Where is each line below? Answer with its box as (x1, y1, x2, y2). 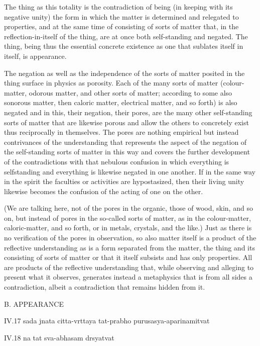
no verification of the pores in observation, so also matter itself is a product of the (4, 232, 256, 243)
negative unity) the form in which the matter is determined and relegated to (4, 11, 239, 22)
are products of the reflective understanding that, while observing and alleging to (4, 262, 254, 272)
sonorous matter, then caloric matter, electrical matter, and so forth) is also (4, 97, 237, 108)
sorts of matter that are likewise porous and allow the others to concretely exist (4, 117, 249, 127)
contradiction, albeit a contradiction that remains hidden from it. (4, 282, 205, 292)
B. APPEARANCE (4, 298, 64, 309)
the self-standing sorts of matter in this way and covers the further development (4, 146, 250, 157)
